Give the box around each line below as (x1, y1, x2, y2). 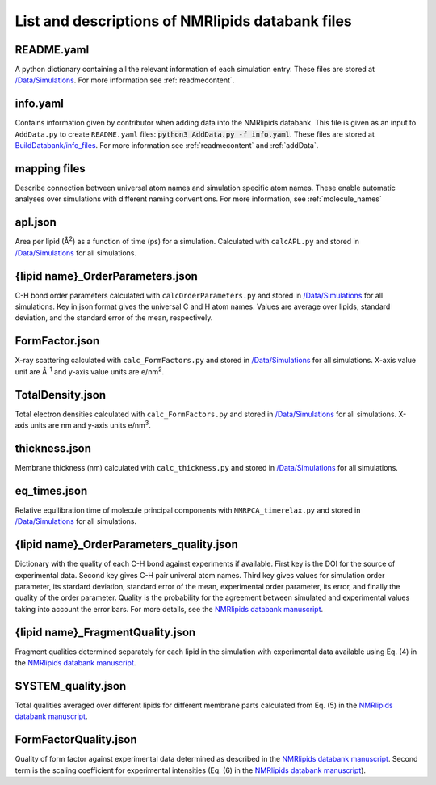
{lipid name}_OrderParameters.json (15, 269, 198, 283)
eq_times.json (15, 483, 88, 497)
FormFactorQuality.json (15, 732, 137, 747)
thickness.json (15, 441, 92, 455)
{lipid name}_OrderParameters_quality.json (15, 538, 238, 551)
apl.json (15, 215, 57, 230)
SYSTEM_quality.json (15, 679, 127, 693)
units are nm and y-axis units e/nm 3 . (30, 419, 151, 430)
